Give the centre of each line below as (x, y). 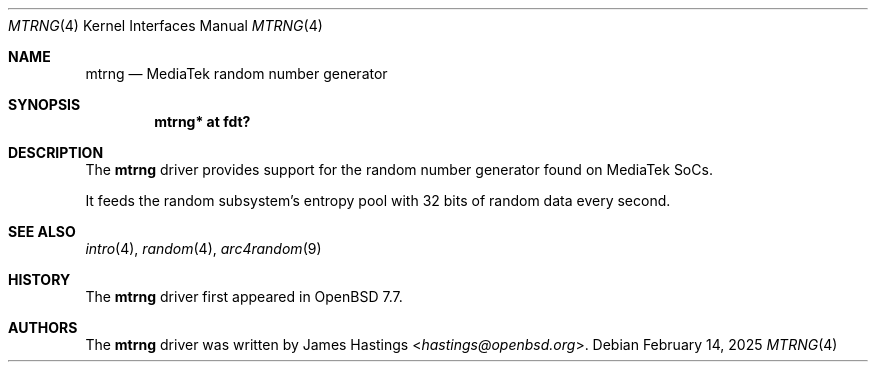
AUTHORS (43, 327)
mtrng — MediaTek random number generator (236, 73)
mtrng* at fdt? (202, 121)
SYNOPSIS (44, 104)
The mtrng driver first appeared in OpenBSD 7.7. (244, 296)
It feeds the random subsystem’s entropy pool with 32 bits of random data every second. (378, 200)
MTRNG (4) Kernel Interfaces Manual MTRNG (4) (165, 25)
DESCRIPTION (56, 152)
